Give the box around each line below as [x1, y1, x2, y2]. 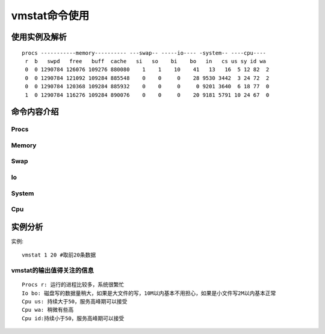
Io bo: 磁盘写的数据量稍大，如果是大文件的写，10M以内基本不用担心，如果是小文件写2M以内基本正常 [22, 290, 276, 297]
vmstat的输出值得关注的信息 [11, 266, 94, 275]
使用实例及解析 [11, 32, 67, 42]
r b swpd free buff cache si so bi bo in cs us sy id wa [25, 58, 267, 64]
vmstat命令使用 [11, 9, 90, 22]
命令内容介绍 [11, 107, 59, 117]
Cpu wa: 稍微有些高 [22, 306, 74, 314]
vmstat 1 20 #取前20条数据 [22, 252, 96, 258]
